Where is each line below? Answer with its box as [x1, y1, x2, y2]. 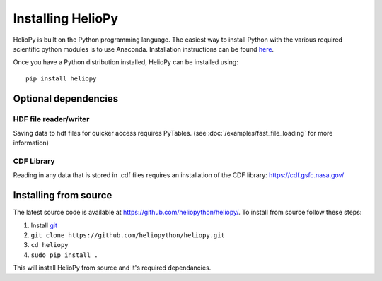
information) [13, 138, 50, 148]
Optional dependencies [13, 92, 119, 104]
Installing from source [13, 189, 112, 201]
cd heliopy [30, 241, 69, 249]
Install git [30, 221, 58, 229]
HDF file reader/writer [13, 114, 90, 124]
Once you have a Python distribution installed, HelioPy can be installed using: [13, 58, 238, 66]
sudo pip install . [30, 251, 98, 259]
